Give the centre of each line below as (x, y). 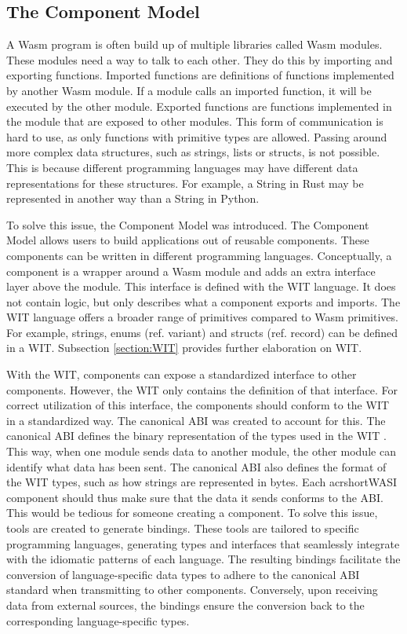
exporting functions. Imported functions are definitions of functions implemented (200, 75)
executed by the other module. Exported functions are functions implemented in (199, 106)
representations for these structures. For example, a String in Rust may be (185, 183)
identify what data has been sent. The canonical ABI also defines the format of (196, 466)
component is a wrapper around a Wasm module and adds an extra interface (191, 271)
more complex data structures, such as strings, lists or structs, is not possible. (193, 152)
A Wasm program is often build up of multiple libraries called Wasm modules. (194, 44)
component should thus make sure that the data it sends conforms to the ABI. (195, 497)
